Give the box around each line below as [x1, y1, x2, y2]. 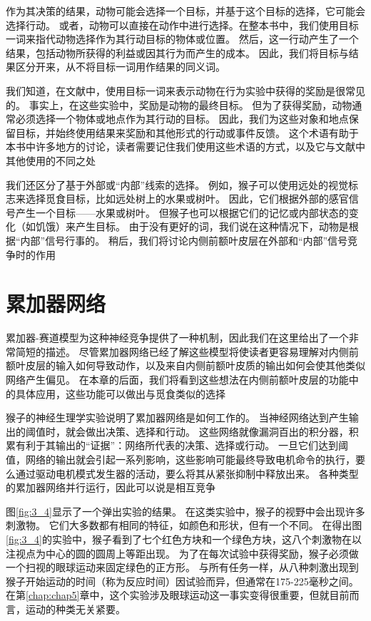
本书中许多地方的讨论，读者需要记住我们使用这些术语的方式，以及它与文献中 [6, 139, 365, 154]
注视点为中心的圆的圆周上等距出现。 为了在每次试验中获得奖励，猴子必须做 [6, 545, 359, 560]
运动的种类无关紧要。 [25, 601, 126, 616]
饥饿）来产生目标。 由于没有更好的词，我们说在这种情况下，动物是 [35, 219, 349, 234]
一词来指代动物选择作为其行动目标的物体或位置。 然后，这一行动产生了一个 [6, 31, 359, 46]
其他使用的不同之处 [6, 153, 96, 168]
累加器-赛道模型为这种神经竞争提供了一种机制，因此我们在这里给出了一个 [6, 330, 349, 345]
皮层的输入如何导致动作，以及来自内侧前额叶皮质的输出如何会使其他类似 [25, 358, 365, 373]
